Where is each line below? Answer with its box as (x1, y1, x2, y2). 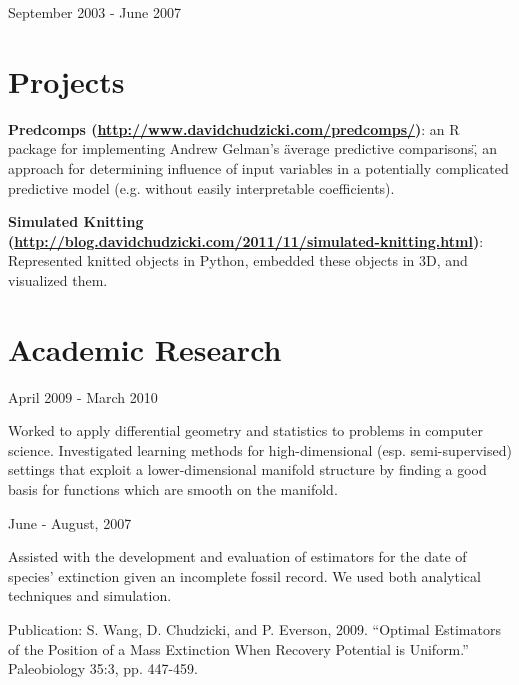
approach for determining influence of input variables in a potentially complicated (8, 157, 509, 178)
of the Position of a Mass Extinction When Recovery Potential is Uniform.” (8, 638, 469, 659)
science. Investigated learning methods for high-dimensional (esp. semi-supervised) (8, 439, 512, 460)
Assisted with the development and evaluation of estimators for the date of (8, 546, 467, 567)
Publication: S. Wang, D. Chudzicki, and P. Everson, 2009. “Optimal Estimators (8, 618, 501, 639)
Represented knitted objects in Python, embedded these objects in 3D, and (8, 250, 468, 271)
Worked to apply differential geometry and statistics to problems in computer (8, 420, 483, 441)
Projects (8, 60, 125, 101)
